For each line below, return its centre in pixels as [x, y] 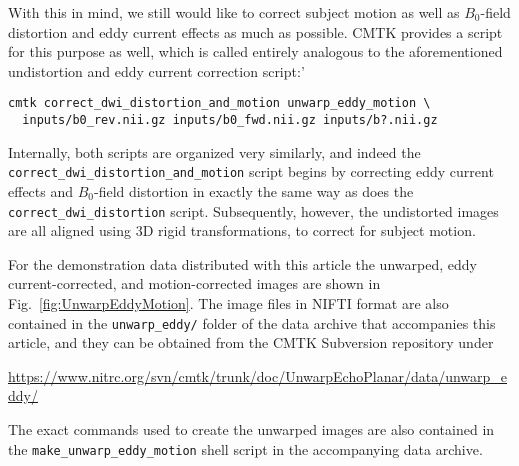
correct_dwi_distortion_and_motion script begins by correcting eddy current [251, 171]
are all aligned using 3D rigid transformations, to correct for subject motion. [242, 230]
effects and [41, 190]
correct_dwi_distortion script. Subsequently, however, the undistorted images [253, 210]
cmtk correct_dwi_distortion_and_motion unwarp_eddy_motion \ [219, 103]
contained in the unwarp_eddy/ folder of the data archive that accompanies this [252, 322]
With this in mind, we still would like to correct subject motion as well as [234, 12]
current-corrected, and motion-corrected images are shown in [194, 283]
